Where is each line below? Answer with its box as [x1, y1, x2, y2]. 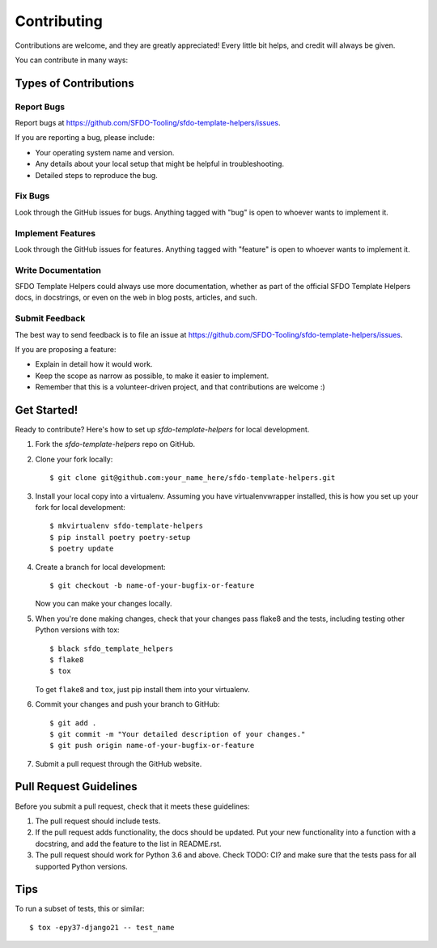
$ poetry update [49, 544, 114, 554]
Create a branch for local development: [35, 562, 166, 572]
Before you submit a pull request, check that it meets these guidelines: [15, 801, 250, 811]
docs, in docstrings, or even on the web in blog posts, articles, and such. [15, 292, 258, 303]
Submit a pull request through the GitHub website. [35, 759, 202, 768]
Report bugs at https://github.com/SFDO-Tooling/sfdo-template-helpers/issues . [15, 118, 281, 128]
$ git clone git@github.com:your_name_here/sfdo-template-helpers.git [49, 474, 336, 483]
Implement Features [15, 227, 96, 239]
